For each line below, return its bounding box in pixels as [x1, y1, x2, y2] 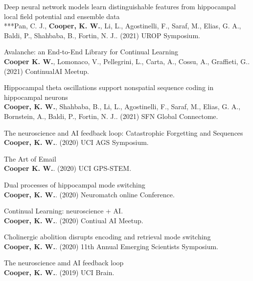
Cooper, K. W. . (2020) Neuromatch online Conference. [4, 189, 175, 199]
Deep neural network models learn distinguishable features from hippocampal [4, 1, 236, 11]
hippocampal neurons [4, 92, 68, 102]
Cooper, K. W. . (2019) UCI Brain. [4, 267, 115, 278]
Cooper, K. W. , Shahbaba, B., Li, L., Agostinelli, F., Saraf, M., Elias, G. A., [4, 101, 241, 112]
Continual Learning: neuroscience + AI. [4, 206, 123, 216]
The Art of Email [4, 153, 56, 164]
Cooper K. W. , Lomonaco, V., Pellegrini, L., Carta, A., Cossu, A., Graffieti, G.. [4, 56, 250, 66]
